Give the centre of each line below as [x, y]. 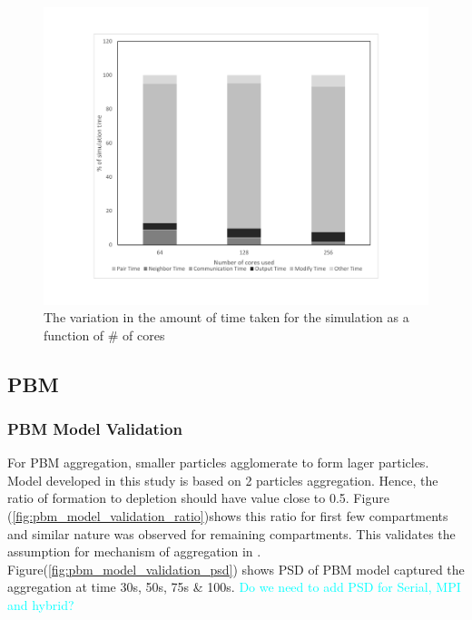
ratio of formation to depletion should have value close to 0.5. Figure [198, 498]
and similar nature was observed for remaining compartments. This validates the [231, 533]
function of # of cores [104, 335]
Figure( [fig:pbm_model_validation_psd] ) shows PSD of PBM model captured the [236, 569]
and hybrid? [41, 605]
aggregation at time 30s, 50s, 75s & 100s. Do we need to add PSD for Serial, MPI [234, 587]
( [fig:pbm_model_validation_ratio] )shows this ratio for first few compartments [228, 516]
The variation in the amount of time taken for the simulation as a [226, 317]
